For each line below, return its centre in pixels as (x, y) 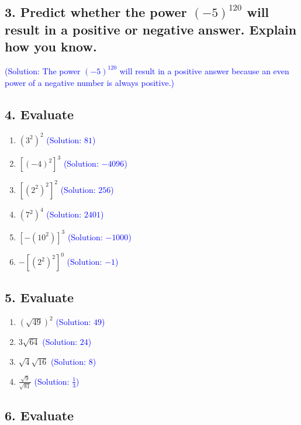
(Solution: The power (43, 70)
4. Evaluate (39, 114)
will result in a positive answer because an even (204, 70)
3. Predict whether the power (96, 12)
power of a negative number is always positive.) (90, 82)
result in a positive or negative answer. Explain (151, 29)
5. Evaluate (39, 297)
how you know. (51, 46)
